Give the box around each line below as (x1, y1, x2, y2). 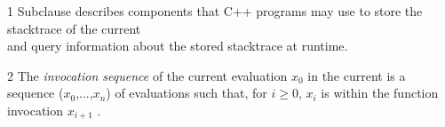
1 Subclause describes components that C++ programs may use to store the (7, 2, 423, 20)
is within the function (321, 83, 439, 102)
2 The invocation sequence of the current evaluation (7, 66, 288, 84)
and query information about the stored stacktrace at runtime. (7, 36, 348, 55)
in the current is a (307, 66, 406, 84)
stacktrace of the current (7, 19, 141, 37)
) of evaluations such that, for (106, 83, 267, 102)
